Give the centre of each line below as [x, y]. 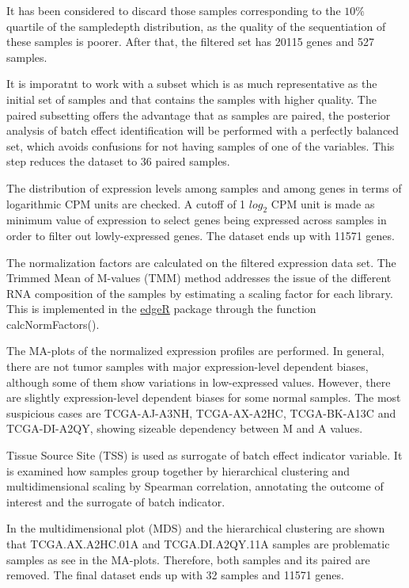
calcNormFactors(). [53, 324]
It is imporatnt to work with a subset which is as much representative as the [192, 84]
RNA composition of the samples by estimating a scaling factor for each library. [200, 293]
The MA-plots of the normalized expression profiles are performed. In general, [195, 351]
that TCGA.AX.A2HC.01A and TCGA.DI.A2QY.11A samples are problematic [198, 544]
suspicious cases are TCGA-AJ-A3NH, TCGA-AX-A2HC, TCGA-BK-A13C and [201, 412]
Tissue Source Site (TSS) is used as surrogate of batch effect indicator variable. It [204, 455]
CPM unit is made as [323, 203]
